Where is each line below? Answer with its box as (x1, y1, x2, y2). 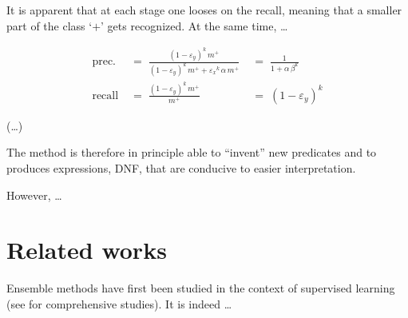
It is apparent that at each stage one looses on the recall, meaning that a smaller (6, 2, 402, 18)
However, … (6, 186, 62, 203)
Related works (6, 233, 167, 266)
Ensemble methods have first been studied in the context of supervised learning (6, 280, 395, 296)
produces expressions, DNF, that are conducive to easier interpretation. (6, 160, 356, 177)
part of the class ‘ (6, 17, 93, 34)
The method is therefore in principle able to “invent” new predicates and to (6, 144, 377, 161)
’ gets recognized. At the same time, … (101, 17, 288, 34)
